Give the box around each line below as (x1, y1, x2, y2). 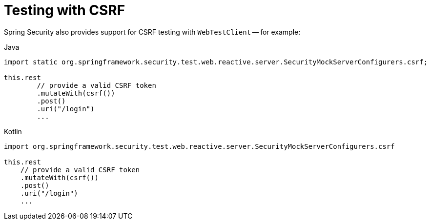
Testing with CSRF (4, 2, 125, 19)
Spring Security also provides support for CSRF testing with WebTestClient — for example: (4, 27, 301, 36)
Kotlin (4, 127, 22, 136)
